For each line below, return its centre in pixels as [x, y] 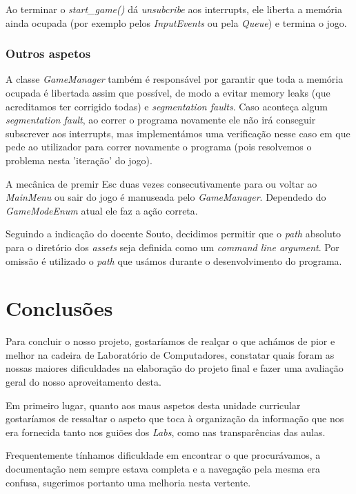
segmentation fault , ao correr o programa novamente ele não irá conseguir [161, 120]
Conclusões [59, 308]
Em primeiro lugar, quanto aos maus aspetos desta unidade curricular [153, 405]
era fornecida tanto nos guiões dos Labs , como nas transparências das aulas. [166, 432]
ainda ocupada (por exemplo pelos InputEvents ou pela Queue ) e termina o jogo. [176, 22]
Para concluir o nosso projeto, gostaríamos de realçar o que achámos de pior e [170, 341]
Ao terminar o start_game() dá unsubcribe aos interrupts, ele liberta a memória [174, 9]
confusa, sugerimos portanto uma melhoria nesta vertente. [128, 482]
